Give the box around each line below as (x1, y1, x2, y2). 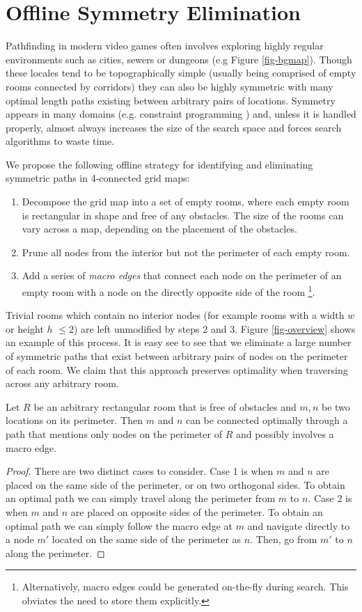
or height (6, 321, 44, 336)
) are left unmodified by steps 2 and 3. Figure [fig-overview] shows (73, 321, 356, 336)
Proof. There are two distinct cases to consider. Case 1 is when (6, 464, 274, 478)
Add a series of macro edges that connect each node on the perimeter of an (22, 268, 342, 283)
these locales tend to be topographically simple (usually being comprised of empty (6, 65, 356, 80)
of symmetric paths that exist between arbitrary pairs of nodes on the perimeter (6, 349, 348, 363)
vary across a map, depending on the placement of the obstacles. (22, 221, 297, 236)
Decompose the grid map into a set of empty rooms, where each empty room (22, 194, 349, 209)
